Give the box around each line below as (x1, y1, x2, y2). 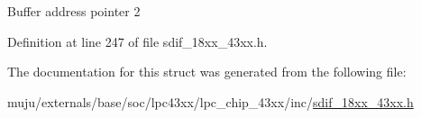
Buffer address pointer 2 (7, 2, 141, 20)
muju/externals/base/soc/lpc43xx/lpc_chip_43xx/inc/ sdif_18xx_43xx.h (7, 92, 414, 111)
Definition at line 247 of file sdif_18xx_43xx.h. (7, 32, 268, 50)
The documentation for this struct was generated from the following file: (7, 62, 407, 81)
